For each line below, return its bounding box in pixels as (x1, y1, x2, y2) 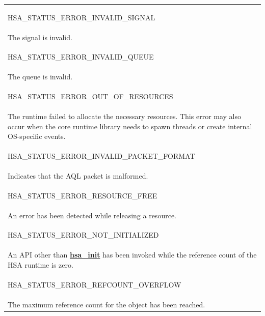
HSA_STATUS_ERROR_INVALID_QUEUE (8, 51, 154, 62)
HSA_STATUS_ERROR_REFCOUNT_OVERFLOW (8, 279, 181, 290)
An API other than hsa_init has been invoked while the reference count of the (8, 249, 257, 260)
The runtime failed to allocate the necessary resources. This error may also (8, 110, 242, 121)
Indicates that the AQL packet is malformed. (8, 170, 148, 181)
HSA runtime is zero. (8, 259, 73, 270)
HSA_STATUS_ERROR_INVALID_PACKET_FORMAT (8, 151, 195, 161)
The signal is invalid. (8, 32, 72, 42)
